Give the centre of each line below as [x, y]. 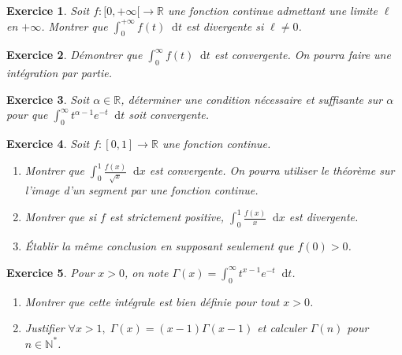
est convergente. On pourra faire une [302, 55]
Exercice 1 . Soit [48, 10]
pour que [27, 115]
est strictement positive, [167, 217]
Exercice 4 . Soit [48, 144]
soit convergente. [169, 115]
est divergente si [225, 26]
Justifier [45, 328]
